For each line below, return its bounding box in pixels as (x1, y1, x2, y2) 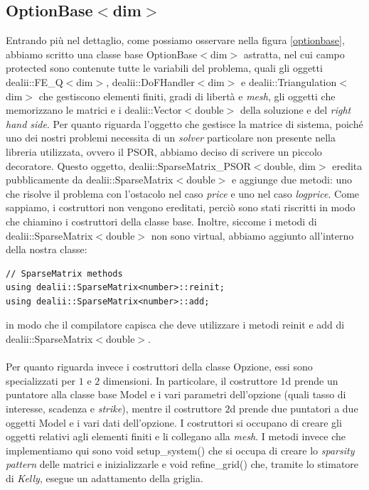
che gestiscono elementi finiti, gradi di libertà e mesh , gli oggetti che (38, 88, 336, 103)
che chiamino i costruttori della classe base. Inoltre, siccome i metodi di (6, 213, 317, 228)
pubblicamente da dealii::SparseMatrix (6, 172, 173, 187)
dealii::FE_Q (6, 74, 63, 89)
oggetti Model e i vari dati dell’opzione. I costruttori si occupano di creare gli (6, 415, 342, 430)
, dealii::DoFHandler (106, 74, 195, 89)
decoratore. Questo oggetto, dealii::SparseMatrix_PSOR (6, 158, 251, 173)
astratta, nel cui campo (243, 46, 345, 61)
